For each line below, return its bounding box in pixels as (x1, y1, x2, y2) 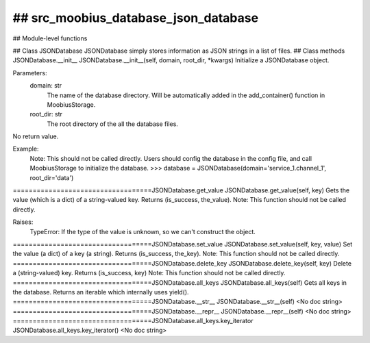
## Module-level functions (12, 34, 88, 42)
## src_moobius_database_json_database (12, 10, 259, 25)
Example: (12, 144, 39, 153)
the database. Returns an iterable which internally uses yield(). (12, 288, 189, 296)
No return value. (12, 132, 59, 140)
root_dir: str (29, 110, 63, 118)
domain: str (29, 81, 62, 90)
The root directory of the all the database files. (47, 120, 178, 128)
